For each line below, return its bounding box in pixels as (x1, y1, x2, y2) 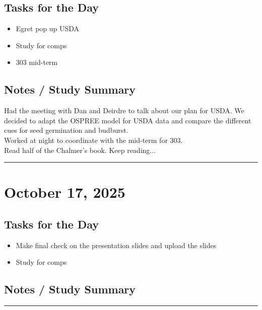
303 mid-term (16, 57, 58, 67)
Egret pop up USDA (16, 23, 80, 34)
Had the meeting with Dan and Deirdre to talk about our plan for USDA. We (4, 105, 244, 116)
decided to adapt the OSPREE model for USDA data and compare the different (4, 115, 251, 125)
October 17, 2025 (4, 182, 125, 202)
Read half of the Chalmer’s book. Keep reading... (4, 144, 156, 155)
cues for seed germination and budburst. (4, 125, 128, 135)
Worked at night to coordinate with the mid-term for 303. (4, 134, 183, 145)
